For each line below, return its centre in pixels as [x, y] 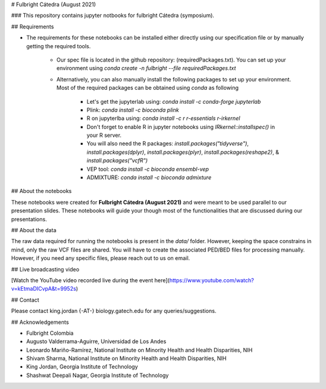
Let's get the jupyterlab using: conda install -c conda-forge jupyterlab [174, 101]
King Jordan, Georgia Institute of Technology [82, 367]
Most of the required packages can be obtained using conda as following [148, 88]
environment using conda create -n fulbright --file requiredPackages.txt [146, 68]
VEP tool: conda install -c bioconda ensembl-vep [148, 169]
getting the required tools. [59, 46]
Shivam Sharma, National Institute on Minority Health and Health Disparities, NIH [126, 358]
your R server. [104, 135]
